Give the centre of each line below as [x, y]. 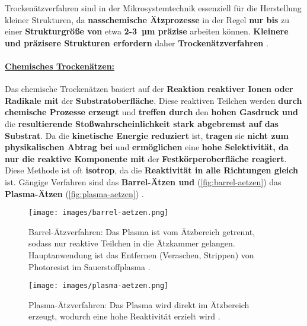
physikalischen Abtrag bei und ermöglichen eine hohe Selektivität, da [147, 147]
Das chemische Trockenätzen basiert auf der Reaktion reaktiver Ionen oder [149, 89]
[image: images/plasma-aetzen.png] [99, 286]
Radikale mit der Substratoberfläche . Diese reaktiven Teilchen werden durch [153, 100]
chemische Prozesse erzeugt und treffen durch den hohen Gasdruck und [151, 112]
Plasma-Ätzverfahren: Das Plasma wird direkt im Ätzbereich [139, 304]
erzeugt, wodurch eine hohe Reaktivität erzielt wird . [124, 316]
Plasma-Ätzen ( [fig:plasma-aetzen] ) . [74, 193]
